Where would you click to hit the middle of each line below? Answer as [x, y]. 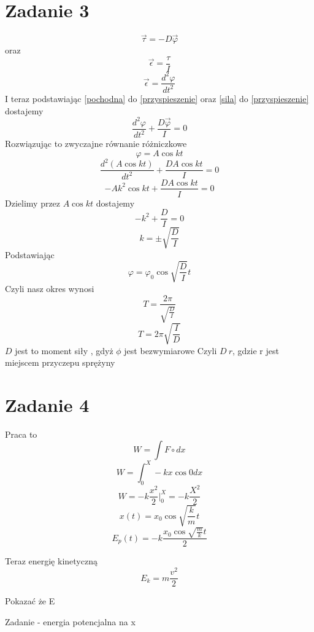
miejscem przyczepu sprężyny [60, 362]
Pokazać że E [30, 601]
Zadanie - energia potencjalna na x [70, 621]
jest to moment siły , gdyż [64, 350]
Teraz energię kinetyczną [51, 561]
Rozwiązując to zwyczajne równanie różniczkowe [96, 143]
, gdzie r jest [256, 350]
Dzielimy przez [33, 203]
